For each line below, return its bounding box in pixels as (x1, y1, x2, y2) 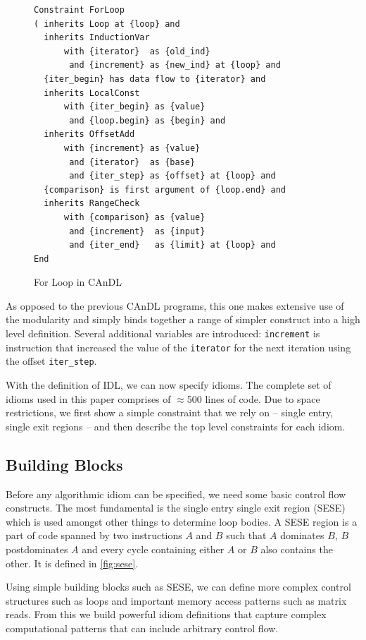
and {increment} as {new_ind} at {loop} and (69, 60, 281, 71)
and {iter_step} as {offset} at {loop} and (69, 171, 276, 181)
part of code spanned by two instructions (6, 528, 182, 543)
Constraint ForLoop (34, 5, 125, 15)
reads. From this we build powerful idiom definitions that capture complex (6, 607, 327, 622)
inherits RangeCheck (44, 198, 140, 209)
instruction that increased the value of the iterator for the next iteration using (6, 339, 351, 354)
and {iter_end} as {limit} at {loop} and (69, 240, 276, 250)
